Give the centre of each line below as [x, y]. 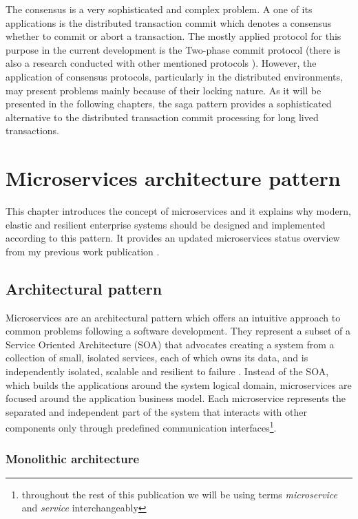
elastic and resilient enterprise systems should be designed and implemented [166, 224]
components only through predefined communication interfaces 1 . [141, 427]
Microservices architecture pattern [173, 178]
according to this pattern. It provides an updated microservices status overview [173, 238]
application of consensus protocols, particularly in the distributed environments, [174, 76]
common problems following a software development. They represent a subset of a [178, 331]
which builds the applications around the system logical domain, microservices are [179, 384]
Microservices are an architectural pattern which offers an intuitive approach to [173, 317]
